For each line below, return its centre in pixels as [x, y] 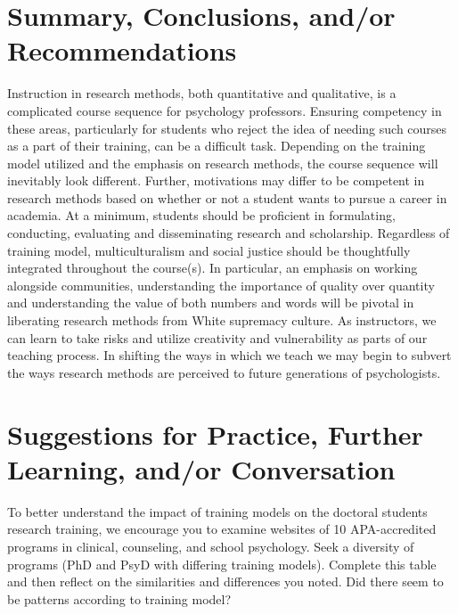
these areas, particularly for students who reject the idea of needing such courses [227, 128]
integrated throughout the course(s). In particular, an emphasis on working [213, 268]
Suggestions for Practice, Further [215, 434]
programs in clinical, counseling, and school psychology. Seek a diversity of [211, 546]
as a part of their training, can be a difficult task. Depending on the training [217, 146]
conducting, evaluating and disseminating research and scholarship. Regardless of [229, 233]
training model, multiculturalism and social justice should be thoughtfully [209, 250]
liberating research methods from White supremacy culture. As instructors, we [222, 320]
